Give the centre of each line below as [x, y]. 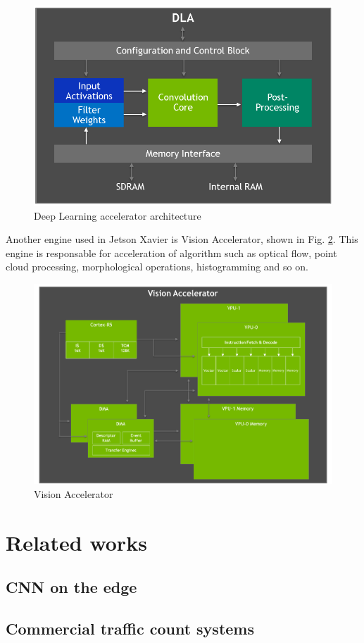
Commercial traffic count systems [130, 629]
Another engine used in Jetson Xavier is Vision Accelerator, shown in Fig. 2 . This [182, 239]
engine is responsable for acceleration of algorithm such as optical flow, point [171, 252]
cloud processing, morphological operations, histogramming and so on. [157, 267]
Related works [76, 542]
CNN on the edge [71, 587]
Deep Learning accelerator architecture [118, 215]
